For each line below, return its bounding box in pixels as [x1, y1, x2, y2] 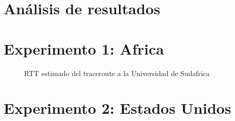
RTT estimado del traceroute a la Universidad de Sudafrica [24, 67, 210, 78]
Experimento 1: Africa [4, 38, 164, 59]
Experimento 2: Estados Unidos [4, 98, 231, 118]
